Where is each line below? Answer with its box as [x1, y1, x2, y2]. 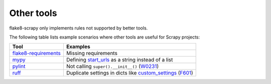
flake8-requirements [12, 50, 61, 57]
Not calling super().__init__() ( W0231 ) [66, 63, 159, 70]
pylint [12, 63, 26, 70]
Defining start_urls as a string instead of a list [66, 56, 173, 63]
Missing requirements [66, 50, 118, 57]
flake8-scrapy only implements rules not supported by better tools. [9, 25, 148, 31]
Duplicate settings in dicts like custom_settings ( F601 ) [66, 69, 193, 76]
